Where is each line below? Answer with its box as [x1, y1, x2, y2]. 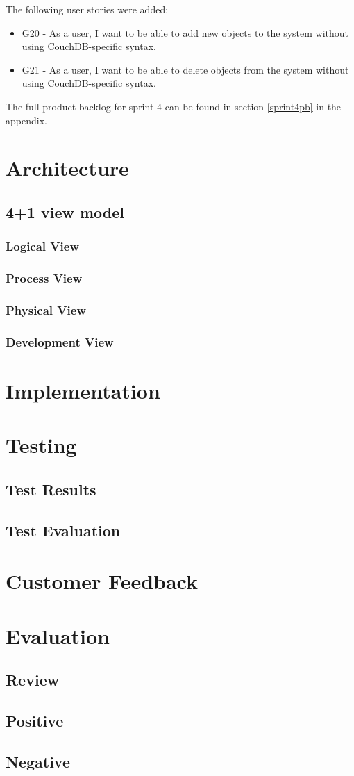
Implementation [6, 376, 160, 404]
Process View [6, 270, 83, 287]
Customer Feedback [6, 567, 199, 595]
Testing [6, 431, 77, 459]
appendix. [6, 113, 47, 127]
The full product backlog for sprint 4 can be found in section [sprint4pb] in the [6, 99, 342, 113]
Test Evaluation [6, 519, 121, 540]
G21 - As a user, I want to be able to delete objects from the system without [22, 62, 349, 76]
